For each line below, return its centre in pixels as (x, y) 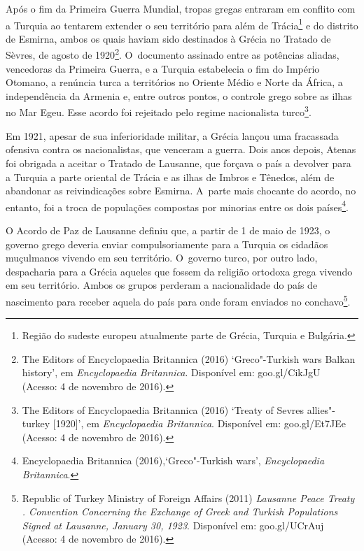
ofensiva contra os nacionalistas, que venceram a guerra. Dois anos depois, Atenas (181, 149)
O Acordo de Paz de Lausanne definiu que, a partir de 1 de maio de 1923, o (168, 230)
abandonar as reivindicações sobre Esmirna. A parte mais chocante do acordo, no (181, 191)
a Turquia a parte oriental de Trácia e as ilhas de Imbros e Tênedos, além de (170, 177)
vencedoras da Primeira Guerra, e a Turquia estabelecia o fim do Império (163, 68)
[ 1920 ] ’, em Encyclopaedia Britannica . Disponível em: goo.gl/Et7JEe (199, 423)
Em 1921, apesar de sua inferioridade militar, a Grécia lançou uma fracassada (172, 135)
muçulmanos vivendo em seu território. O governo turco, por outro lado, (162, 258)
